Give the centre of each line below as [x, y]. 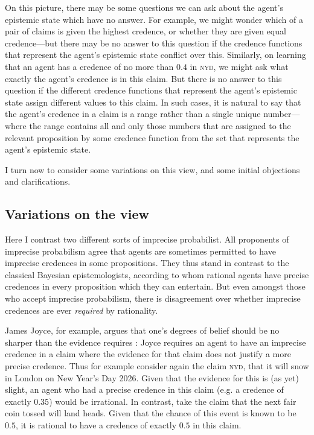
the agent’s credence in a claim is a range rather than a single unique [133, 114]
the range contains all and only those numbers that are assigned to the [160, 125]
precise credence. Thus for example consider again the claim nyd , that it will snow [157, 366]
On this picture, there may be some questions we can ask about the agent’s [144, 7]
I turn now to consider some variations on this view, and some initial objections [152, 169]
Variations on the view [77, 214]
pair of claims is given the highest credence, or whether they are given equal [146, 31]
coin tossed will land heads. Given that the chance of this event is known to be [151, 413]
